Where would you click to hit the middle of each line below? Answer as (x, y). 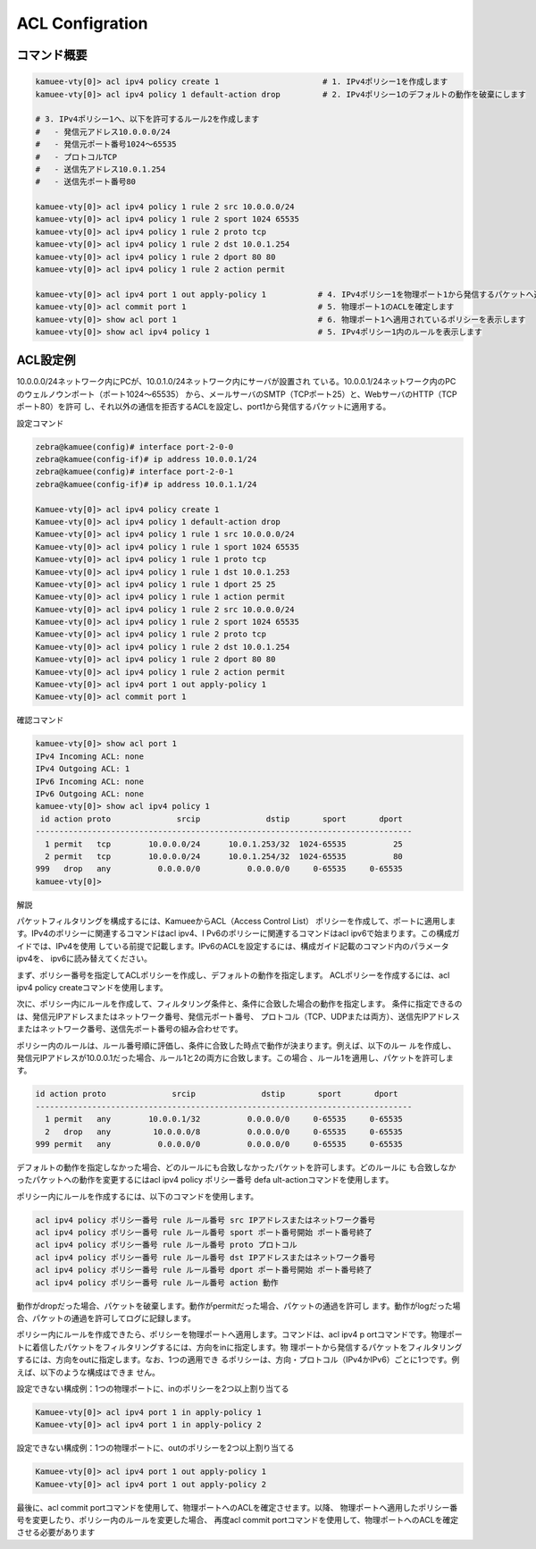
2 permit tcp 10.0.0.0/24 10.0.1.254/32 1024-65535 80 (224, 856)
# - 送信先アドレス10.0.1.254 (100, 169)
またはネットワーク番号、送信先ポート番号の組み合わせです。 (130, 1029)
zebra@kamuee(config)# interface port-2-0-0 (134, 446)
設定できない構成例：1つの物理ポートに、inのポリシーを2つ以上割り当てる (153, 1388)
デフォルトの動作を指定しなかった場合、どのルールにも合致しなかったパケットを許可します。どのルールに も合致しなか (236, 1167)
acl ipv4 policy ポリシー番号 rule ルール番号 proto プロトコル (167, 1245)
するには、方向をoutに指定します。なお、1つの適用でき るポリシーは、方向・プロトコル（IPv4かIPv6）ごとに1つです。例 (238, 1360)
